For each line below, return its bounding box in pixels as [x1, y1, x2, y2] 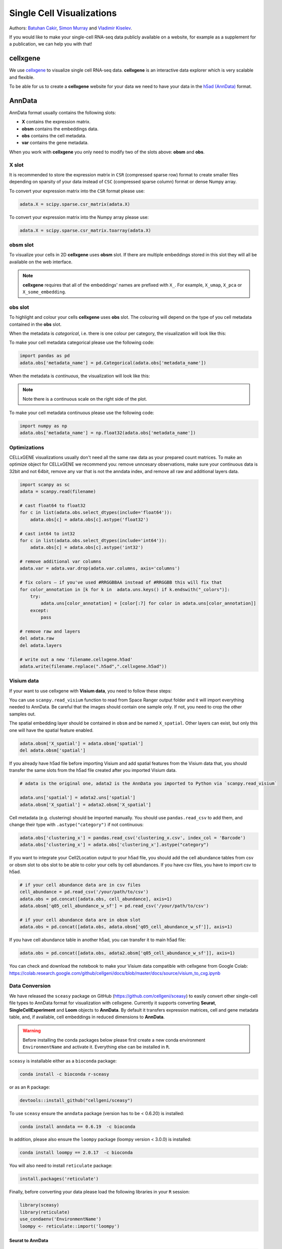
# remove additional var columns [19, 559, 102, 565]
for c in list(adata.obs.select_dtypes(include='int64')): [19, 538, 167, 543]
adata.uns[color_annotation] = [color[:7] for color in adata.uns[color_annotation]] [40, 601, 257, 607]
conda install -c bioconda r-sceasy [19, 1071, 110, 1077]
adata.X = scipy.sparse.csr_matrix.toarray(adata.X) [19, 227, 151, 233]
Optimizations [9, 444, 44, 451]
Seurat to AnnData [9, 1238, 48, 1244]
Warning [22, 1028, 41, 1034]
